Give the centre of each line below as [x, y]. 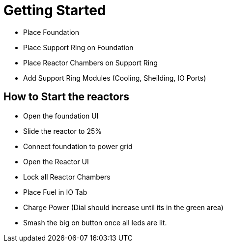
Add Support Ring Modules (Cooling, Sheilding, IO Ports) [115, 78]
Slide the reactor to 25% [63, 131]
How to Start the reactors [67, 97]
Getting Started [55, 10]
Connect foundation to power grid [78, 146]
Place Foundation [51, 32]
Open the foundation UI [61, 116]
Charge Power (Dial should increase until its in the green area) [123, 207]
